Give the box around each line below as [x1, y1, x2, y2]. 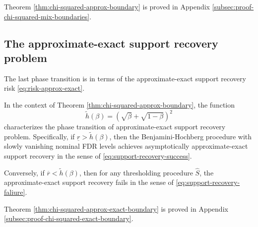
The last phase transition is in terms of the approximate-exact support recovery [4, 73, 246, 83]
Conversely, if [4, 167, 45, 177]
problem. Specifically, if [4, 131, 75, 141]
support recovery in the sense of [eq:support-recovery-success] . [4, 151, 192, 161]
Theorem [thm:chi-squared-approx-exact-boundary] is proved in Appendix [4, 203, 228, 214]
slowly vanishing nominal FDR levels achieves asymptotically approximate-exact [4, 141, 248, 151]
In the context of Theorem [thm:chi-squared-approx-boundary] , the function [4, 99, 235, 110]
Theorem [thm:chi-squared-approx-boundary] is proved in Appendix [4, 1, 210, 11]
